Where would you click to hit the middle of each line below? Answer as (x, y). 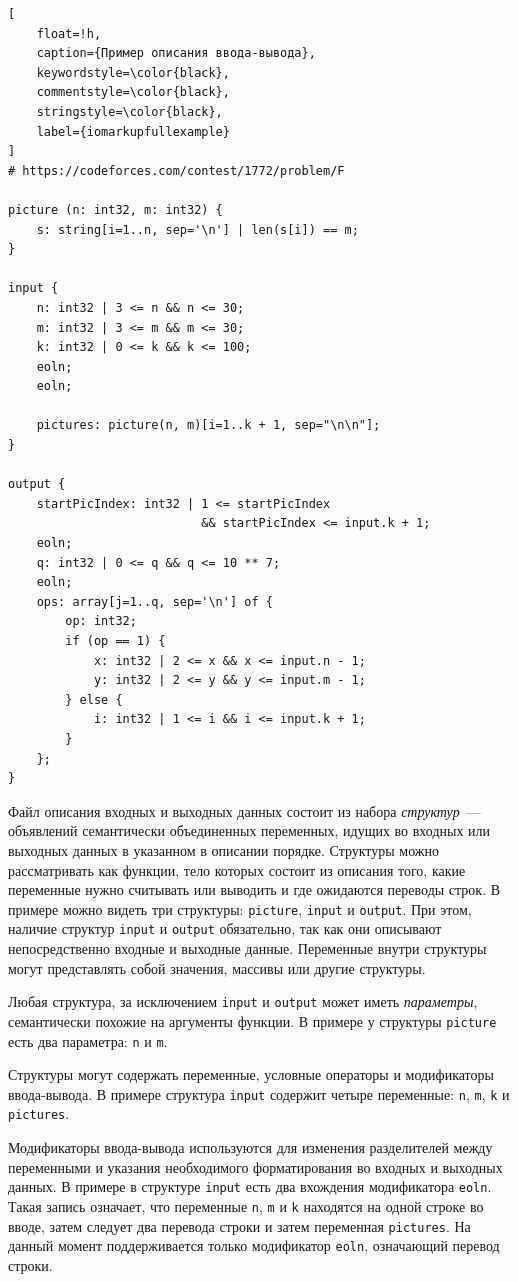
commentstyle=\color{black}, (133, 92)
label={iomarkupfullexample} (133, 131)
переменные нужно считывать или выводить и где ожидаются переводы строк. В (254, 889)
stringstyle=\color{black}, (129, 111)
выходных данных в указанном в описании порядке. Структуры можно (224, 849)
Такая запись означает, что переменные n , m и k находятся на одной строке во (246, 1205)
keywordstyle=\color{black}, (133, 72)
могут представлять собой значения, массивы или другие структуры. (217, 967)
